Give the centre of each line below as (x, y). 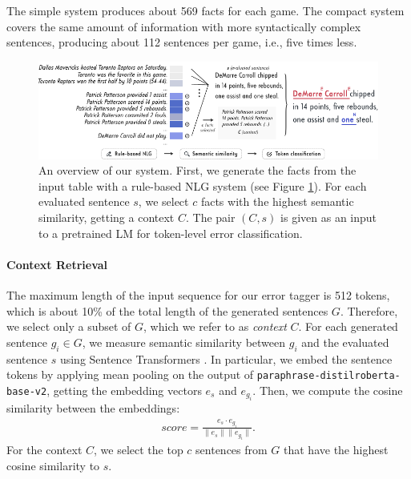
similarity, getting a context (107, 217)
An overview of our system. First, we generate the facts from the (197, 170)
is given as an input (329, 217)
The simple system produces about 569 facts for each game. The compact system (205, 10)
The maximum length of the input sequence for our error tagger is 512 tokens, (198, 295)
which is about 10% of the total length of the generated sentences (167, 310)
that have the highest (336, 450)
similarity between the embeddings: (93, 408)
